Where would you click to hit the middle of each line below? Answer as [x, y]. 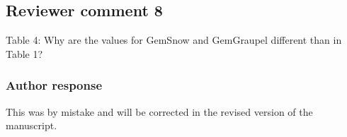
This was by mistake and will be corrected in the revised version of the [159, 111]
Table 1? [24, 53]
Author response [54, 85]
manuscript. [32, 125]
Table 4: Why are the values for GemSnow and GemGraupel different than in [174, 40]
